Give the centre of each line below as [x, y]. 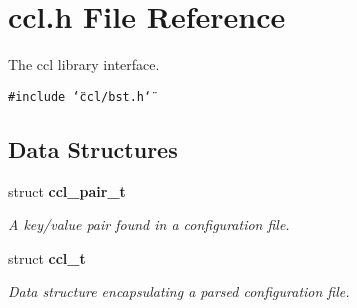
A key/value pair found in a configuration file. [149, 224]
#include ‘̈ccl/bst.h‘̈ [80, 96]
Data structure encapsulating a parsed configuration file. [179, 291]
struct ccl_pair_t [67, 190]
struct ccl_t [47, 257]
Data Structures [93, 148]
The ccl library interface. [84, 64]
